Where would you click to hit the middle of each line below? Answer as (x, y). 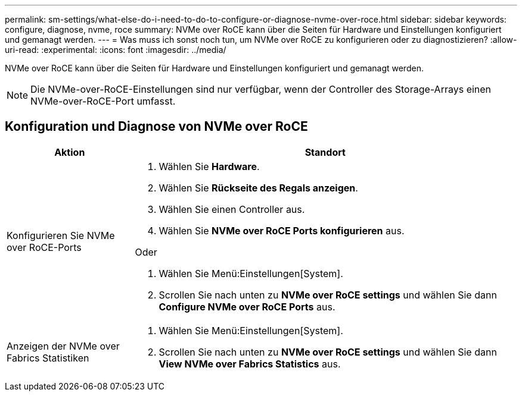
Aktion (70, 152)
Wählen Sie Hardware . (209, 166)
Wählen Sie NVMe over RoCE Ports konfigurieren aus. (282, 230)
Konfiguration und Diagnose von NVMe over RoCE (156, 127)
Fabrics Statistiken (48, 358)
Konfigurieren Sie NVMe (61, 235)
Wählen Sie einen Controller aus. (232, 209)
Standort (325, 152)
